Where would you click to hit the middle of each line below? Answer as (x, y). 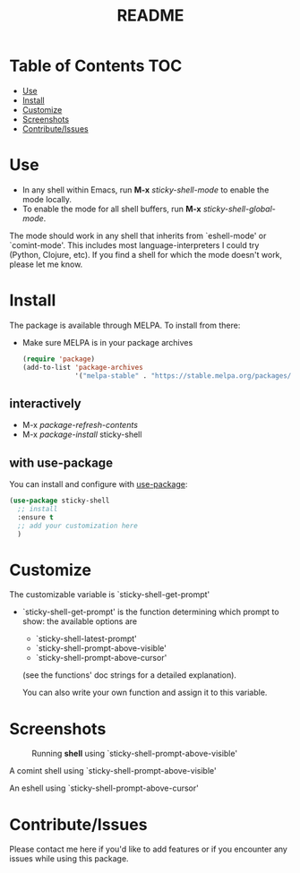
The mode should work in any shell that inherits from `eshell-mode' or (138, 235)
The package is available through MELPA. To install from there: (125, 325)
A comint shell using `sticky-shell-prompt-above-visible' (113, 771)
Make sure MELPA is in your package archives (107, 342)
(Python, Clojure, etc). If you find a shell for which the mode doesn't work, (146, 254)
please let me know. (46, 264)
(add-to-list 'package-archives (82, 367)
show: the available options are (80, 621)
